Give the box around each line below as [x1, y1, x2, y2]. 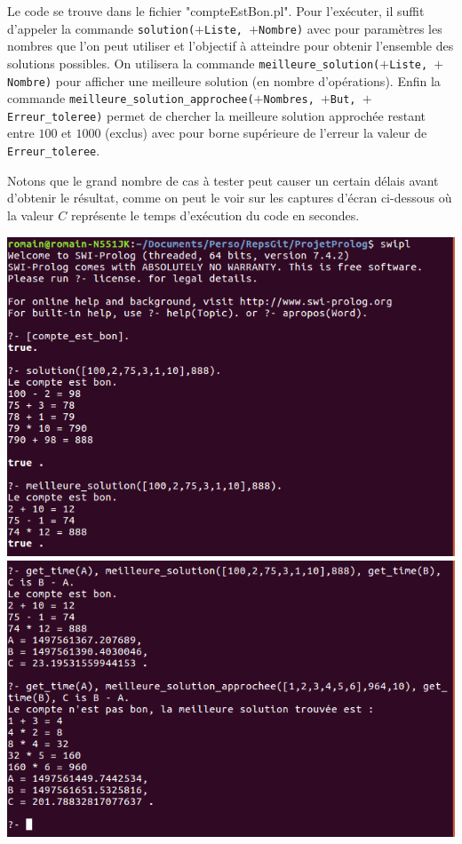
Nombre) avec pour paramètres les [259, 19, 442, 37]
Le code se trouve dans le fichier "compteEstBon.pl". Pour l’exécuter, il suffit [7, 2, 425, 20]
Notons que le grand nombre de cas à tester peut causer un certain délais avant [7, 171, 439, 189]
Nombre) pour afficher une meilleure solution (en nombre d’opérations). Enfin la [7, 71, 441, 90]
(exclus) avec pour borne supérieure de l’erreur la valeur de [105, 123, 427, 142]
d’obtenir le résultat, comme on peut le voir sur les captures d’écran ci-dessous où [7, 188, 452, 207]
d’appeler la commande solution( [7, 19, 195, 37]
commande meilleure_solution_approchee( [7, 89, 254, 107]
